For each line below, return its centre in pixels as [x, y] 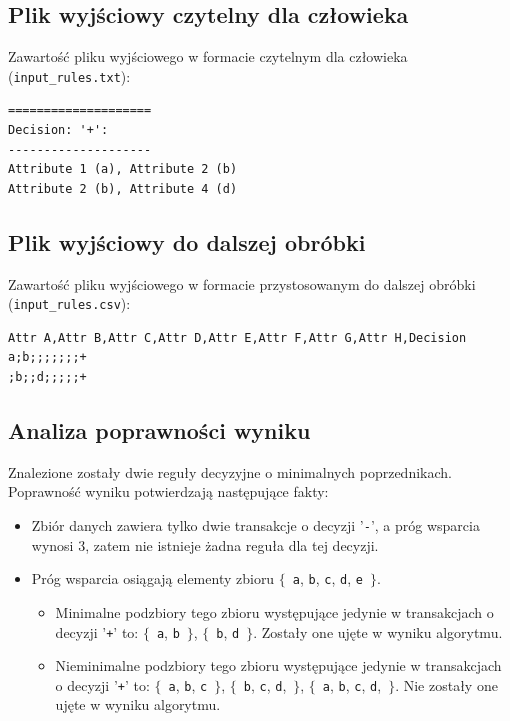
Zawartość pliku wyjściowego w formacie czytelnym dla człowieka [208, 56]
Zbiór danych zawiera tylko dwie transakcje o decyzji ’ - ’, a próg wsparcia [255, 525]
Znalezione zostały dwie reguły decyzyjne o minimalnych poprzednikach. [230, 471]
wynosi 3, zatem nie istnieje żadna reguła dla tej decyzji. [205, 544]
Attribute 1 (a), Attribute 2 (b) [123, 169]
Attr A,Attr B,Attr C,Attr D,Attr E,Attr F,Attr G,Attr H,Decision [237, 337]
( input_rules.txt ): [69, 75]
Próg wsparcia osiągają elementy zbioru [153, 578]
